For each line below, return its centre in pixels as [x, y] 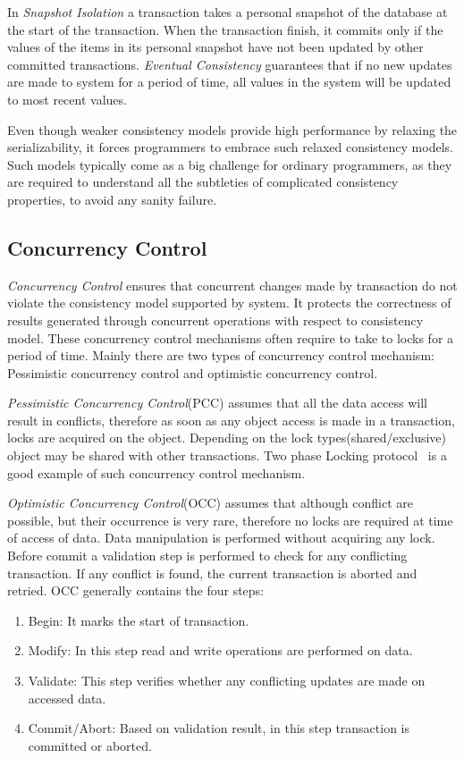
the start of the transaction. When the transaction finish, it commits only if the [225, 29]
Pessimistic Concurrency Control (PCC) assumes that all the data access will [217, 403]
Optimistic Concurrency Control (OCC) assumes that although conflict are [210, 503]
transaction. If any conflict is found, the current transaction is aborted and [212, 573]
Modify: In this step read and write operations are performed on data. [220, 650]
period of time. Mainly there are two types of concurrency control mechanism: [221, 355]
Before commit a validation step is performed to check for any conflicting [207, 556]
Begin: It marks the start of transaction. [139, 620]
